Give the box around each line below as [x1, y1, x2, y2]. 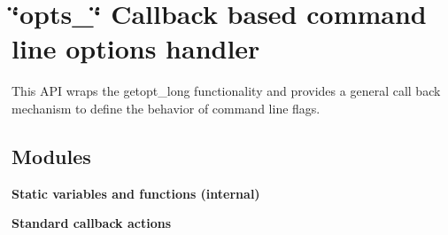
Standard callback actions [12, 214, 171, 232]
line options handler [12, 30, 260, 67]
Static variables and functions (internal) [12, 184, 260, 202]
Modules [12, 142, 91, 169]
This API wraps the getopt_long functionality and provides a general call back [12, 82, 441, 100]
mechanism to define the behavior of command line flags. [12, 98, 321, 117]
